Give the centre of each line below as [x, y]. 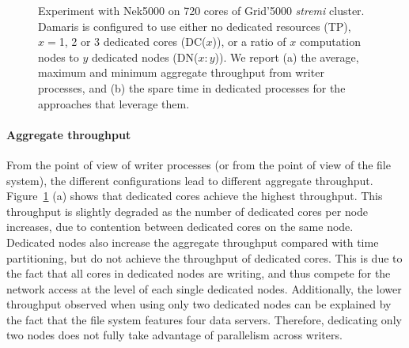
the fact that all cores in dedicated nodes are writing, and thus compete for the [199, 273]
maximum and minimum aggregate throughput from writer [181, 72]
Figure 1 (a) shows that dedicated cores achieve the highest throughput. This [195, 196]
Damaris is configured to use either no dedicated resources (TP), [195, 26]
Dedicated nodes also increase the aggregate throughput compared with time [193, 242]
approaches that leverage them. [114, 103]
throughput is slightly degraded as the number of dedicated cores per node [187, 211]
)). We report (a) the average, [287, 57]
